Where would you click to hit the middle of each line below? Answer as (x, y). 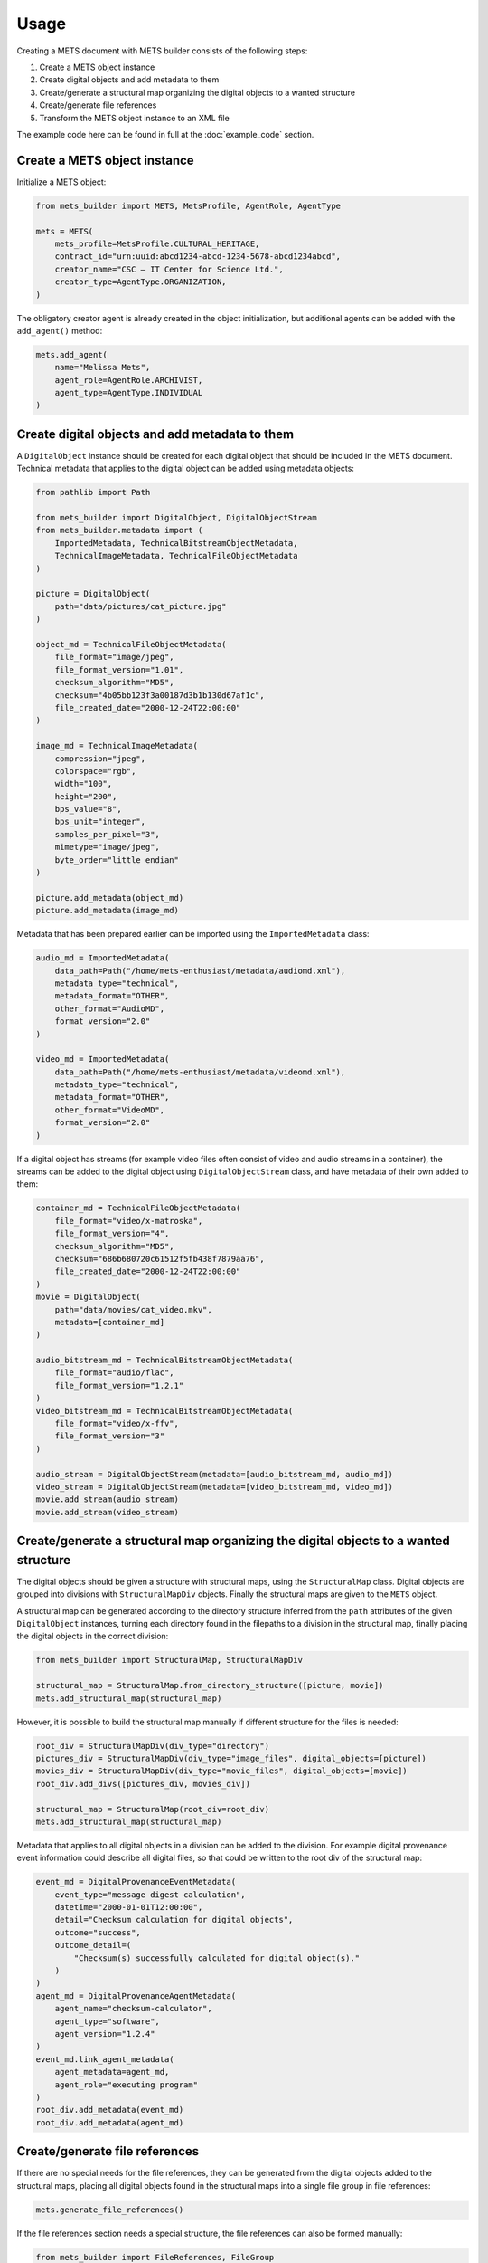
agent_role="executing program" (127, 2085)
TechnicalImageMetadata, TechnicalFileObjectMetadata (176, 556)
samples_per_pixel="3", (107, 834)
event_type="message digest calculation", (150, 1895)
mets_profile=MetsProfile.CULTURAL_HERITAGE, (157, 243)
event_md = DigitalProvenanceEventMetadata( (136, 1882)
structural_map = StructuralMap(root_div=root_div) (153, 1809)
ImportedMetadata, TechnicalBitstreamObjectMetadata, (176, 543)
